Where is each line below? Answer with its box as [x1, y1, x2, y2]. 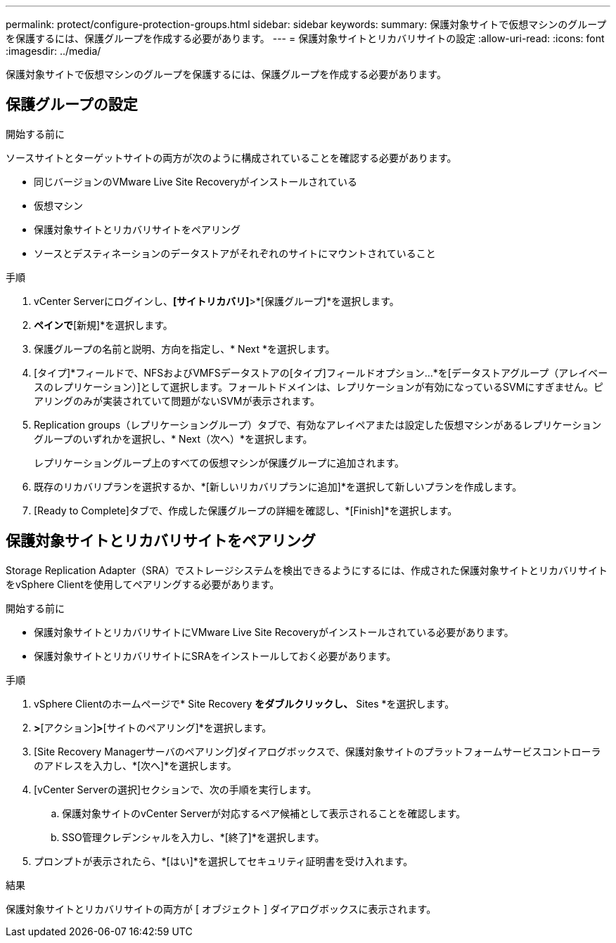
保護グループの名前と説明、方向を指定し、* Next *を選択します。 [34, 342, 335, 355]
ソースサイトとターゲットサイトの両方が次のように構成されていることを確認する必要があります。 [6, 151, 457, 164]
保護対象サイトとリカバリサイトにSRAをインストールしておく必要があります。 [34, 649, 397, 662]
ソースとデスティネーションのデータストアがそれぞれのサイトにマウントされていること [34, 247, 436, 259]
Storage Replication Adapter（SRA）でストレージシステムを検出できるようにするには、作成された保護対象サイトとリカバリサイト [6, 564, 608, 576]
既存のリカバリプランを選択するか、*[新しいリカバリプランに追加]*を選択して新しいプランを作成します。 [34, 480, 522, 493]
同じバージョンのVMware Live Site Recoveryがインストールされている [34, 175, 357, 188]
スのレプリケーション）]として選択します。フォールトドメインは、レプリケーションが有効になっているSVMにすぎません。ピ [34, 380, 604, 393]
